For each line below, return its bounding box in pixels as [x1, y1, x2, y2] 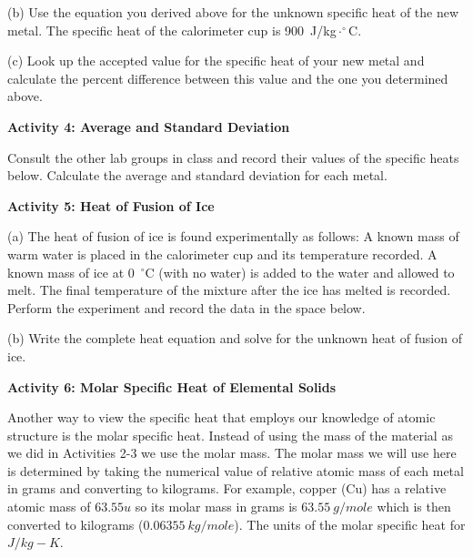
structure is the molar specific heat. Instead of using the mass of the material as [7, 425, 453, 444]
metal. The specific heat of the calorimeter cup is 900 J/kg [7, 20, 337, 39]
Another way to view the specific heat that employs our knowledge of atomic [7, 408, 436, 427]
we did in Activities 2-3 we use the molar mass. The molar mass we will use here [7, 443, 457, 462]
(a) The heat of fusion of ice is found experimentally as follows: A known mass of [7, 227, 459, 246]
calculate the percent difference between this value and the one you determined [7, 68, 448, 87]
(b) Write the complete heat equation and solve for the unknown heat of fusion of [7, 329, 462, 348]
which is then [377, 497, 451, 516]
